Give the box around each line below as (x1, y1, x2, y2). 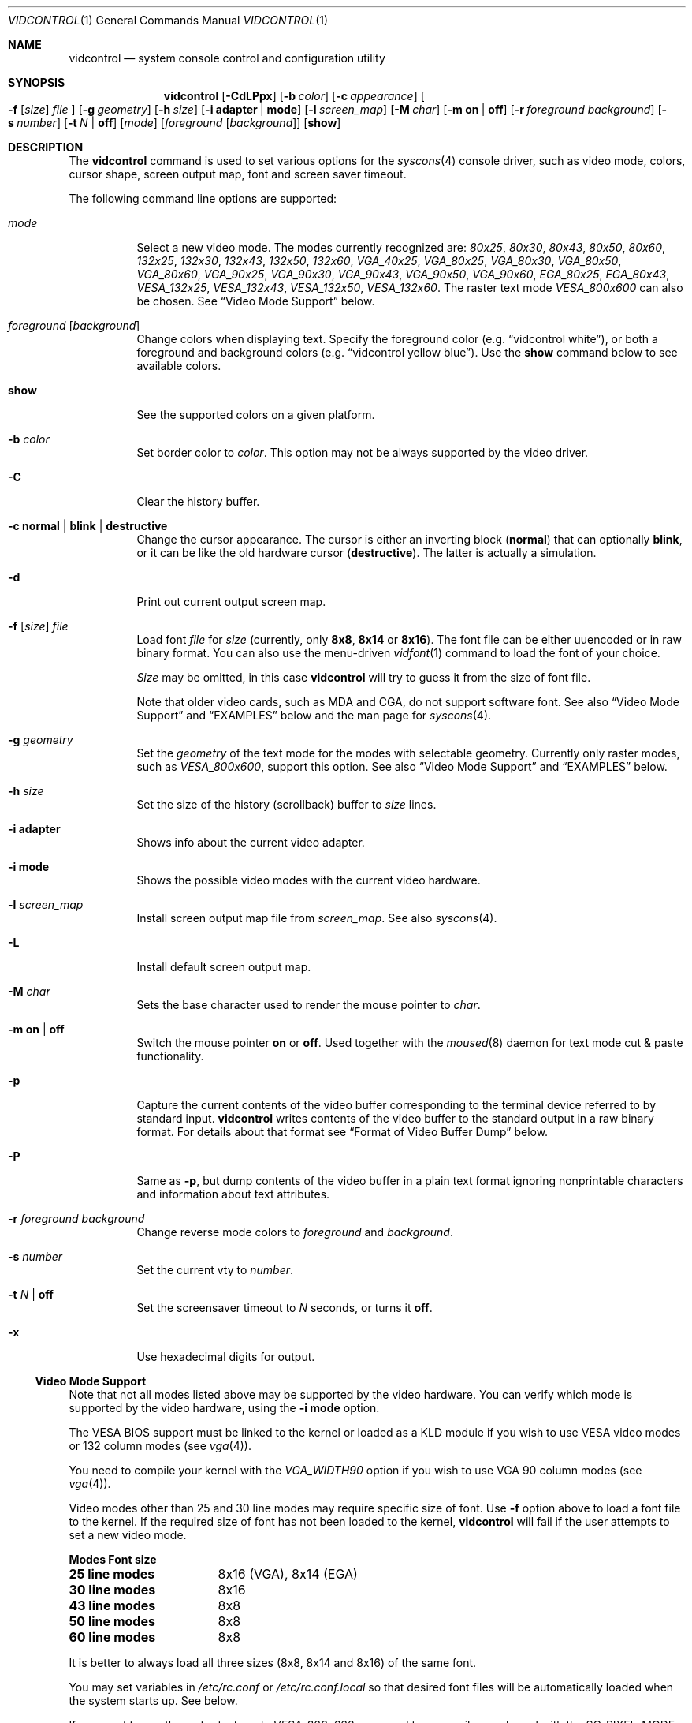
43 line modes (69, 1598, 156, 1613)
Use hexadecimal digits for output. (136, 1350, 315, 1363)
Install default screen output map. (136, 960, 311, 974)
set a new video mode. (69, 1528, 187, 1542)
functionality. (136, 1049, 204, 1063)
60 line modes (69, 1629, 156, 1645)
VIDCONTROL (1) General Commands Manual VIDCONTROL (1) (8, 13, 329, 27)
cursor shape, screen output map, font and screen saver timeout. (69, 167, 407, 181)
